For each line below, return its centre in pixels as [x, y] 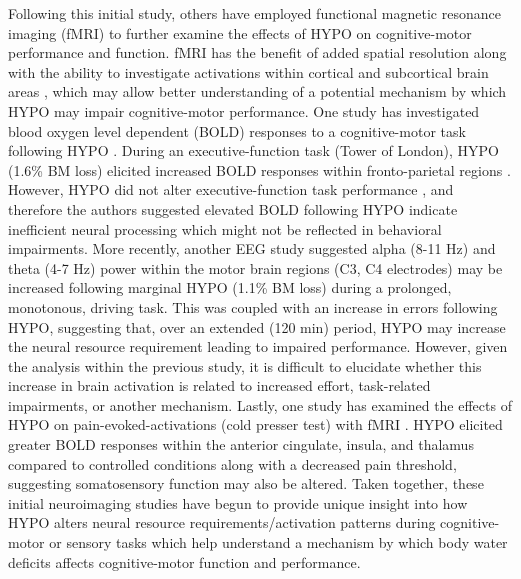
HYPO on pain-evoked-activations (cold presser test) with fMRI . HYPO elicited [255, 424]
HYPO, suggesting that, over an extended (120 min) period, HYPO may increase [257, 326]
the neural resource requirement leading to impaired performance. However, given [258, 346]
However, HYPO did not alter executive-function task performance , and [231, 189]
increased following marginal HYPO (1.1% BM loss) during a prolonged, [230, 287]
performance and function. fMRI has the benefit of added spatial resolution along [257, 52]
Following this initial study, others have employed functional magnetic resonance [254, 13]
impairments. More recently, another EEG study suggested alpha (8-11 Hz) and [252, 248]
